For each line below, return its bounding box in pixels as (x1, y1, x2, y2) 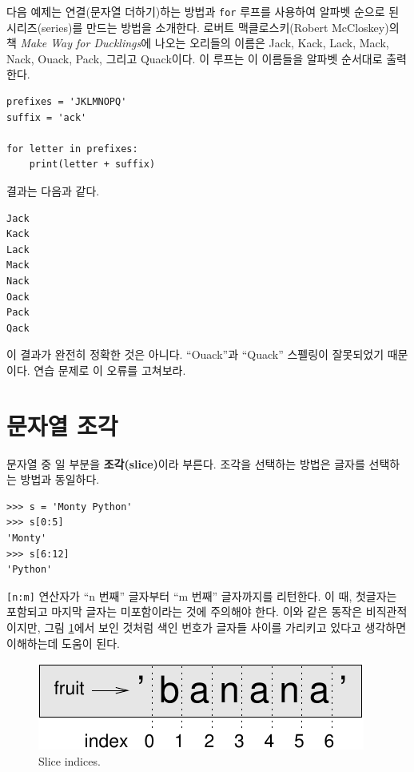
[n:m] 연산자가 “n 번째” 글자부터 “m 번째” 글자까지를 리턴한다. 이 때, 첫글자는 (6, 587, 397, 604)
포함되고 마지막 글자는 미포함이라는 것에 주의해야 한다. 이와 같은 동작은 (6, 603, 363, 620)
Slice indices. (38, 752, 101, 769)
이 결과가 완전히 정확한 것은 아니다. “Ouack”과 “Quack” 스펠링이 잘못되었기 (6, 346, 384, 363)
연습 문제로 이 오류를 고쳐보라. (34, 361, 186, 378)
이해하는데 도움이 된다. (6, 634, 121, 651)
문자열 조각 (6, 408, 118, 441)
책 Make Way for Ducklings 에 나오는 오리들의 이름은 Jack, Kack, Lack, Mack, (6, 34, 389, 51)
